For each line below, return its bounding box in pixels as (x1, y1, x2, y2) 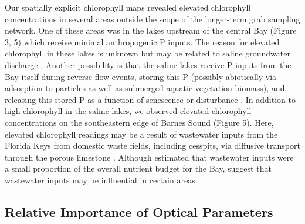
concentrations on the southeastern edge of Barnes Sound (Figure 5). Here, (5, 116, 274, 128)
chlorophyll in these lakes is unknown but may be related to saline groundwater (5, 47, 290, 59)
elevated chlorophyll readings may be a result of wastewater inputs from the (5, 128, 278, 140)
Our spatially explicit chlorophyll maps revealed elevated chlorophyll (5, 1, 251, 13)
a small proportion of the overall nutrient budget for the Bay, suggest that (5, 162, 272, 175)
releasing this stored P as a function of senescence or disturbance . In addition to (5, 93, 296, 105)
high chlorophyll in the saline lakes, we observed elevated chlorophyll (5, 105, 252, 117)
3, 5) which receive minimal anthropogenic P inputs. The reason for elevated (5, 35, 280, 48)
